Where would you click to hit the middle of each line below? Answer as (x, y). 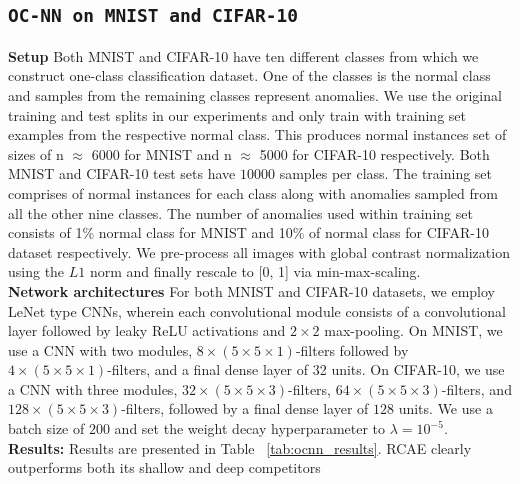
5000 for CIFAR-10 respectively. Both (374, 153)
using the (36, 271)
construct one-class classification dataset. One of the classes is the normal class (249, 75)
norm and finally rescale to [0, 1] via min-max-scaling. (255, 271)
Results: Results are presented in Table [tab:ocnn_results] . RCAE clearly (240, 447)
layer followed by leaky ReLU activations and (147, 330)
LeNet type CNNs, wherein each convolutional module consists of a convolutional (257, 310)
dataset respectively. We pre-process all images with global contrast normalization (259, 251)
